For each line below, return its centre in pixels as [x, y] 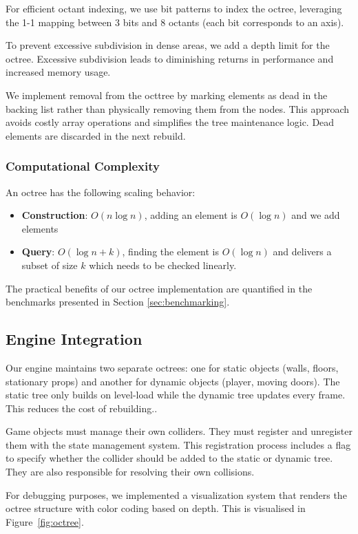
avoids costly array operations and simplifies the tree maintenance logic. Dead [170, 122]
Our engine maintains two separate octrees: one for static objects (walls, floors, [172, 367]
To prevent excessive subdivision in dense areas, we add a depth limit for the [168, 45]
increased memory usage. [58, 72]
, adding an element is [191, 215]
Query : [38, 252]
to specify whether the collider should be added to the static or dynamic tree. [169, 458]
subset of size [50, 265]
